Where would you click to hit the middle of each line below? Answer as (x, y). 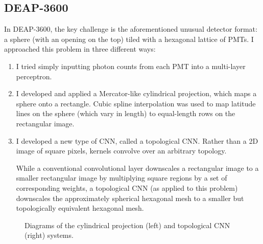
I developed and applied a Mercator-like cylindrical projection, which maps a (136, 93)
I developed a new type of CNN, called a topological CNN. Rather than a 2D (137, 140)
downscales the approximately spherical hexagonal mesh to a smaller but (130, 198)
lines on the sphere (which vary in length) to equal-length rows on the (126, 113)
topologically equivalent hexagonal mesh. (80, 208)
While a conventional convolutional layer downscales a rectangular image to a (137, 168)
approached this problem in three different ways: (80, 49)
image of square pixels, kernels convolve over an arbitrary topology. (121, 151)
